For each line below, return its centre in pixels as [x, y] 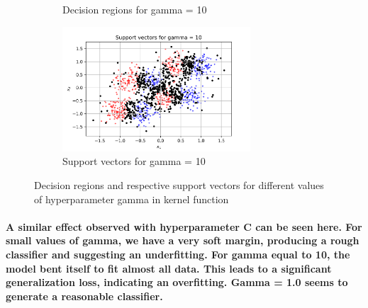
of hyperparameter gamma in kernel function [132, 199]
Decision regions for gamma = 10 [135, 9]
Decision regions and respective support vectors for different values [179, 184]
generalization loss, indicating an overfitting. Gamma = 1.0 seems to [177, 282]
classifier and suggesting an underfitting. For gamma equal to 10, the [178, 254]
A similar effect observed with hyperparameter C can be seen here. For [184, 226]
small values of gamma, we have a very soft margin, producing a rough [183, 240]
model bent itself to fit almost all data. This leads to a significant [169, 268]
